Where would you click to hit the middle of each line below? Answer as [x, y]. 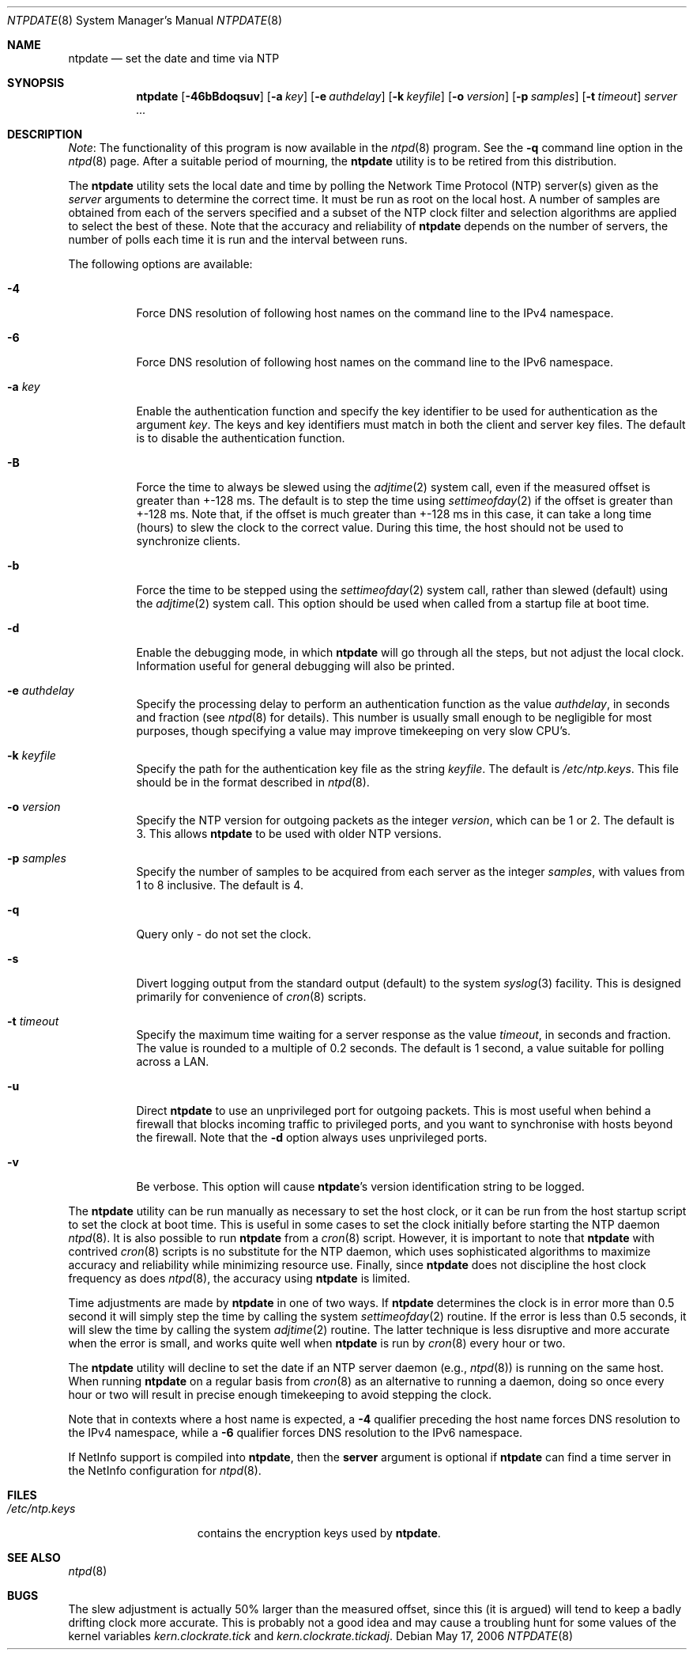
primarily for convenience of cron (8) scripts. [251, 997]
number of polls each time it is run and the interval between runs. [238, 239]
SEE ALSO [34, 1557]
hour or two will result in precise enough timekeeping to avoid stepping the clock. [280, 1395]
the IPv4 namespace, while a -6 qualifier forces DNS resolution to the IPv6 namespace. [296, 1432]
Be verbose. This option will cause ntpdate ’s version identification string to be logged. [360, 1186]
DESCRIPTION [45, 134]
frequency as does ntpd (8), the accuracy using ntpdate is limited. [239, 1278]
